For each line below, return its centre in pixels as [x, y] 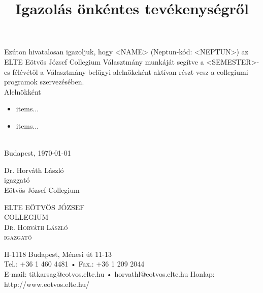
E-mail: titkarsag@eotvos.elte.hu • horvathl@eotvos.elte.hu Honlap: [109, 274]
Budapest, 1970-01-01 [38, 153]
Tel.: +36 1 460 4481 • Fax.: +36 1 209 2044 [74, 264]
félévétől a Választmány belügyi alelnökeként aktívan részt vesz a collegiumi [130, 71]
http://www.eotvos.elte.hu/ [47, 284]
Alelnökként [23, 91]
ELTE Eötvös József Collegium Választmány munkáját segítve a [104, 61]
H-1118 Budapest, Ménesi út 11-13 [58, 254]
